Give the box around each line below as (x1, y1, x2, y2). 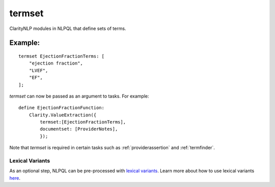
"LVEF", (29, 68, 48, 73)
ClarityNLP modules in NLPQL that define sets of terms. (9, 25, 126, 32)
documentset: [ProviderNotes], (40, 126, 118, 132)
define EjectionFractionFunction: (18, 105, 104, 111)
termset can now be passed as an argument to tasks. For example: (9, 93, 149, 99)
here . (9, 175, 20, 181)
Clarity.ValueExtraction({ (29, 112, 97, 118)
